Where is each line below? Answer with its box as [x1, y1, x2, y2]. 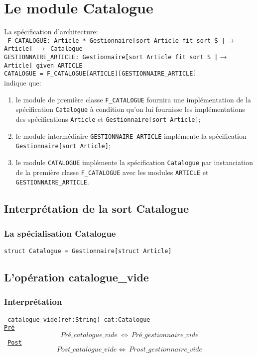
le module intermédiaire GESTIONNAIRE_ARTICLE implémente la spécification [15, 130, 247, 141]
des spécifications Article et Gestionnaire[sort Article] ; [15, 113, 201, 124]
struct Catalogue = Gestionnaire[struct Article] [4, 247, 172, 255]
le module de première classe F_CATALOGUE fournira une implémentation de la [15, 94, 252, 104]
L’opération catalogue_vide [4, 269, 149, 284]
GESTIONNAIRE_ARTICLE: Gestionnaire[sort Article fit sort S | [4, 54, 218, 61]
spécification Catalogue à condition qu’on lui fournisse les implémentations [15, 104, 245, 114]
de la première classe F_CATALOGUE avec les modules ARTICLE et [15, 167, 209, 177]
